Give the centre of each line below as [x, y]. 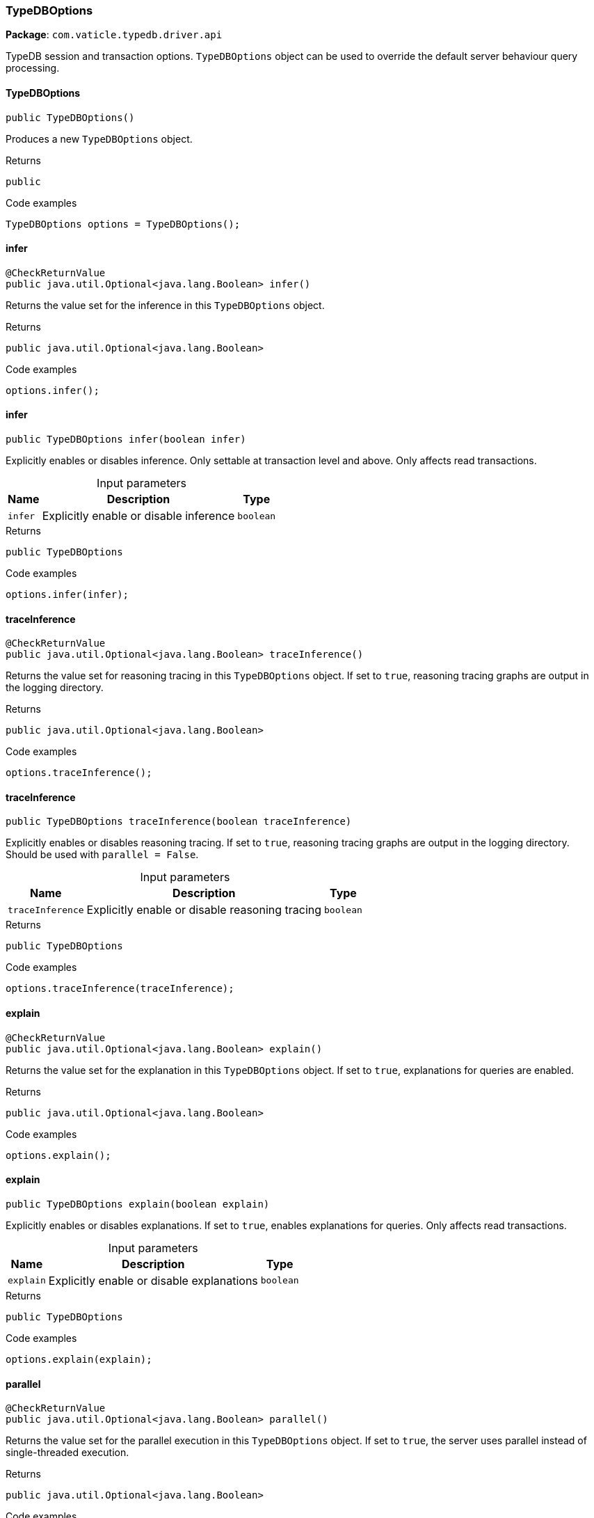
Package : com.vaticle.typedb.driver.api [114, 35]
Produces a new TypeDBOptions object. [99, 139]
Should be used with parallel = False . [102, 855]
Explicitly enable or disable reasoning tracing [204, 910]
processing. [33, 68]
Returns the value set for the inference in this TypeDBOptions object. [165, 305]
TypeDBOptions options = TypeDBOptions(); [123, 224]
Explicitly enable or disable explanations [153, 1280]
